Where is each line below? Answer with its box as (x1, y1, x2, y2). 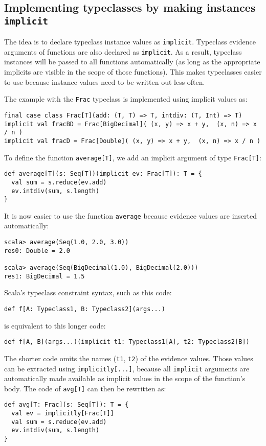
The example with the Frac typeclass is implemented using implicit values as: (4, 93, 248, 104)
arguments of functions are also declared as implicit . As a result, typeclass (4, 46, 242, 57)
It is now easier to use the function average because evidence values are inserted (4, 210, 257, 221)
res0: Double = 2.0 (4, 247, 70, 254)
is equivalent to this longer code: (4, 320, 106, 331)
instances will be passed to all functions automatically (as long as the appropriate (4, 56, 260, 67)
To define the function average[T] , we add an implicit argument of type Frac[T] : (4, 152, 261, 162)
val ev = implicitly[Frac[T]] (11, 410, 114, 417)
